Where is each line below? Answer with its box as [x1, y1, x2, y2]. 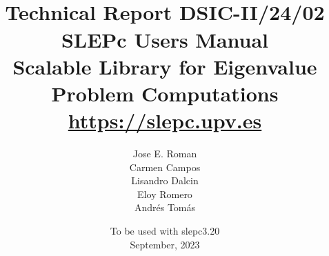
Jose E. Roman [132, 146, 197, 161]
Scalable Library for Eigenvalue [12, 52, 317, 80]
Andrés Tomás [134, 200, 196, 215]
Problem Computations [51, 79, 279, 107]
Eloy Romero [137, 186, 192, 201]
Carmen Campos [129, 159, 201, 174]
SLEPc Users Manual [61, 25, 269, 53]
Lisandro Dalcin [131, 173, 199, 188]
